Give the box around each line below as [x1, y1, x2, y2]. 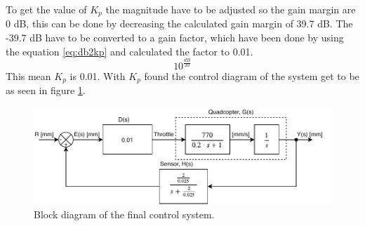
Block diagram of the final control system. [34, 207, 215, 222]
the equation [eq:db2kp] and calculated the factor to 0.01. [6, 44, 253, 58]
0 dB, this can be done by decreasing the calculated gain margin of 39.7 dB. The [6, 16, 353, 31]
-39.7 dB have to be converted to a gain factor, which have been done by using [6, 30, 344, 45]
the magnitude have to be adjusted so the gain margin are [105, 2, 356, 16]
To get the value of [6, 2, 87, 16]
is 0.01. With [69, 68, 126, 83]
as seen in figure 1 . [6, 83, 86, 98]
